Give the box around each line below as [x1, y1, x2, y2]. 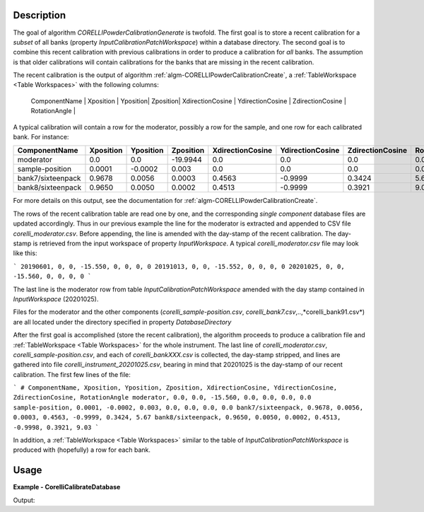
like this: [13, 249, 37, 257]
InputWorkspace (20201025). [13, 294, 99, 303]
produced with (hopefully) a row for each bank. [13, 446, 151, 454]
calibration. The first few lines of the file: [13, 370, 131, 378]
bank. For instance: [13, 133, 69, 141]
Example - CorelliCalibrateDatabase [13, 483, 121, 491]
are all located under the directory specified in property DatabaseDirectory [13, 318, 232, 326]
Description [13, 9, 66, 21]
